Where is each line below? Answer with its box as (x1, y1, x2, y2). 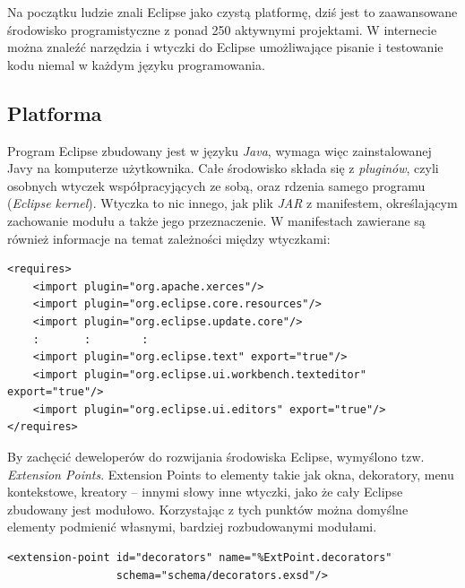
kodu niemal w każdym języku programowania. (7, 55, 265, 73)
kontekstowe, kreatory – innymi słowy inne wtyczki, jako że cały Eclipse (7, 482, 403, 501)
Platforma (7, 99, 102, 126)
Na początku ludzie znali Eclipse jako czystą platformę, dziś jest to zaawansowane (7, 3, 458, 21)
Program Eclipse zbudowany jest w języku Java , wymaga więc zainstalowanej (7, 141, 432, 160)
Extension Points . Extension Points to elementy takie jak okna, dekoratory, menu (7, 464, 454, 483)
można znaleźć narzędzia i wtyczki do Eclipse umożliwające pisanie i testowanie (7, 38, 443, 56)
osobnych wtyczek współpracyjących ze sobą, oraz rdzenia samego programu (7, 176, 426, 195)
